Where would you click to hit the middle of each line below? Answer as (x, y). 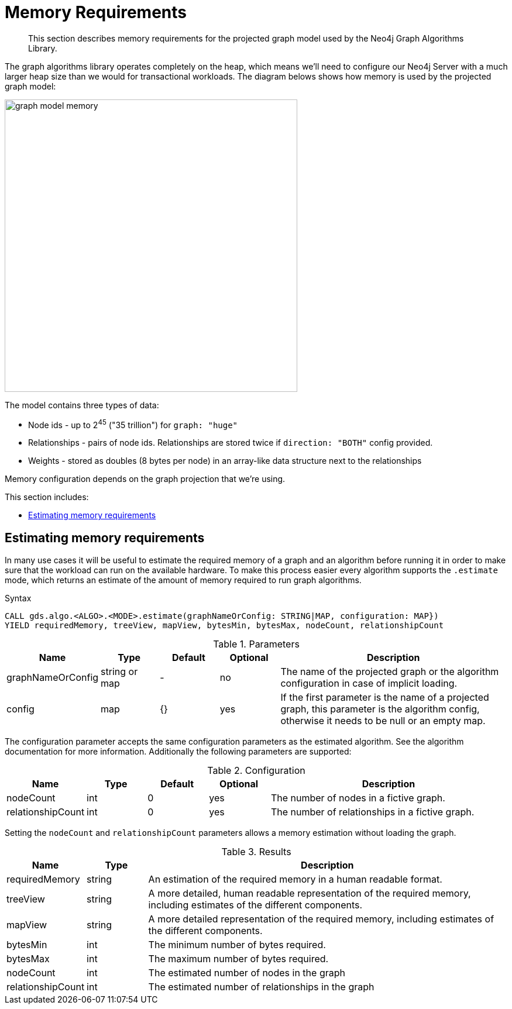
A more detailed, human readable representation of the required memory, (310, 893)
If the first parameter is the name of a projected (385, 698)
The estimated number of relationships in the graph (261, 987)
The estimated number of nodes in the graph (247, 973)
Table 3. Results (256, 852)
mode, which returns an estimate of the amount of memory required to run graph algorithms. (183, 580)
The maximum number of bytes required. (238, 959)
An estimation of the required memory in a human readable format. (295, 879)
